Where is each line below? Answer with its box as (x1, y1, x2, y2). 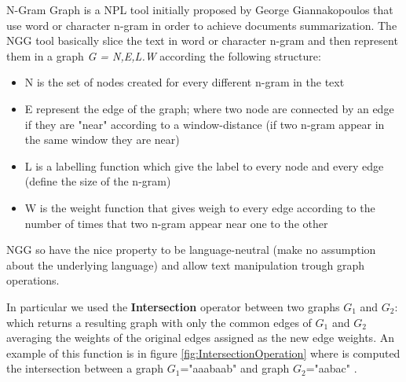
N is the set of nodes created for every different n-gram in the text (24, 74, 345, 90)
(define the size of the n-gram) (24, 173, 171, 189)
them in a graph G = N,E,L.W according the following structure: (6, 47, 321, 64)
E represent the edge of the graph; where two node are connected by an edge (24, 100, 394, 116)
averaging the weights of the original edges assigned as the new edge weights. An (6, 329, 394, 346)
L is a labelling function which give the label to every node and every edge (24, 157, 384, 174)
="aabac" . (305, 360, 357, 376)
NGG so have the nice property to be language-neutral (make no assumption (6, 241, 376, 258)
